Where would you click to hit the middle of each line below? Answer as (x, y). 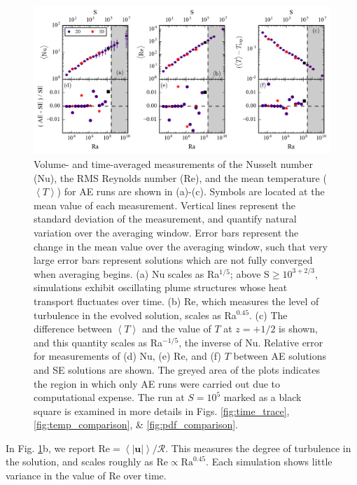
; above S (250, 273)
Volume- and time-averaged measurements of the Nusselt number (173, 164)
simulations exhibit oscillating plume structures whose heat (161, 287)
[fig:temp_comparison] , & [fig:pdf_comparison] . (136, 424)
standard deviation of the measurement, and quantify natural (165, 219)
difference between (73, 329)
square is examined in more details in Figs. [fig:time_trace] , (162, 410)
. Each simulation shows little (269, 462)
